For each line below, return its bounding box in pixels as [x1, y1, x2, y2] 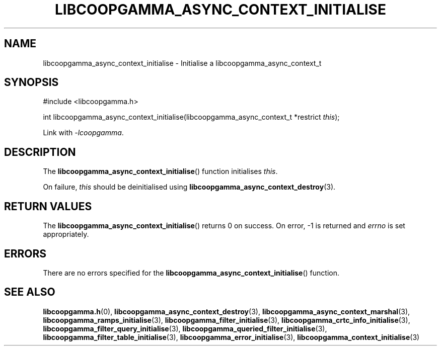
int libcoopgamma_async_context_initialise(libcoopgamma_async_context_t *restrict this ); [43, 113, 340, 122]
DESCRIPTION [4, 145, 76, 158]
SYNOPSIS [4, 76, 59, 89]
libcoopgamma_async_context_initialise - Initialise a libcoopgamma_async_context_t [43, 58, 322, 67]
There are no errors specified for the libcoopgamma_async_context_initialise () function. [43, 268, 339, 277]
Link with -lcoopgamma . [43, 128, 124, 137]
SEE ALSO [4, 286, 55, 299]
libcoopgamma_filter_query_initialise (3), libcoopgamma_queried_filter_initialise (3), [43, 324, 327, 333]
